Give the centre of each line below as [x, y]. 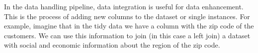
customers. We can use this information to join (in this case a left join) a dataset [127, 35]
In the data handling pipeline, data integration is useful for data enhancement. [124, 6]
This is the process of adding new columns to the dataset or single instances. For [127, 16]
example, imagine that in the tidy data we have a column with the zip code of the [129, 26]
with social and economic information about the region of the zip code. [112, 45]
